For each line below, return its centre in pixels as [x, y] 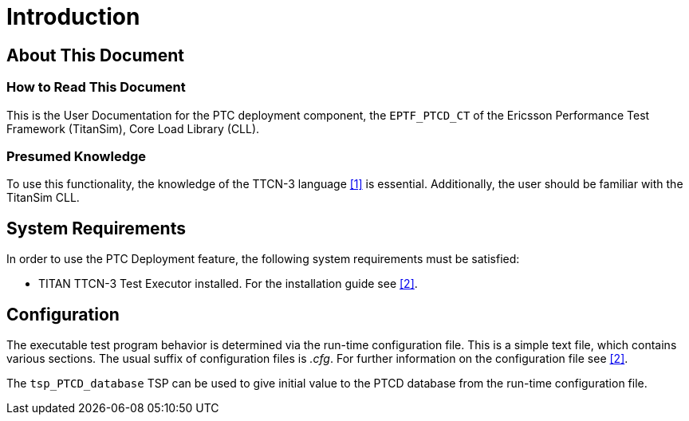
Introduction [73, 17]
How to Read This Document [96, 87]
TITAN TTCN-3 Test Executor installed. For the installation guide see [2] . [228, 284]
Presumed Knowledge [77, 156]
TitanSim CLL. [43, 198]
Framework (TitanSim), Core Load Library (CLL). [133, 128]
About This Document [95, 55]
